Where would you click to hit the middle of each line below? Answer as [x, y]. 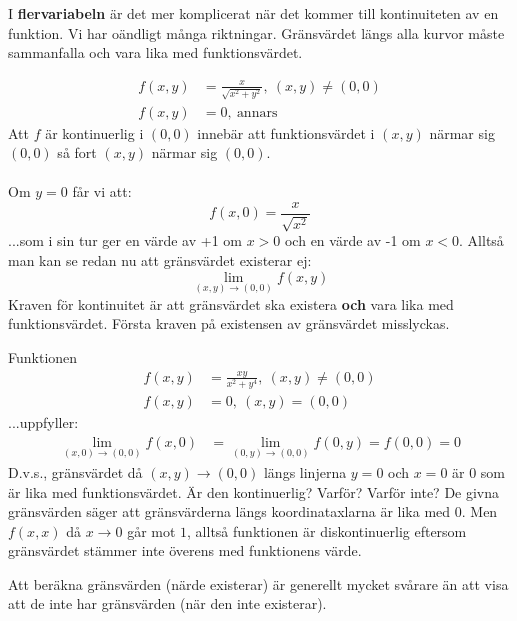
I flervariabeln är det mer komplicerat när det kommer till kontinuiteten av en [253, 13]
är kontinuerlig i [94, 132]
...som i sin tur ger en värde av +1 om [125, 240]
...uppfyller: [43, 422]
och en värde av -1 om [352, 240]
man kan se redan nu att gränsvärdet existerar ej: [160, 259]
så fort [77, 152]
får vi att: [102, 191]
